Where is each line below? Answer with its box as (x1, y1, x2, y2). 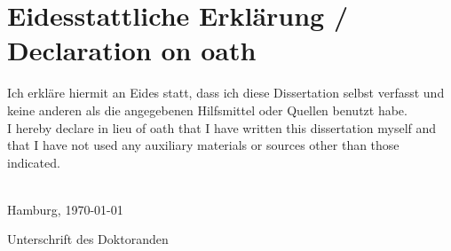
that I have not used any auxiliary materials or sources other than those (7, 136, 400, 154)
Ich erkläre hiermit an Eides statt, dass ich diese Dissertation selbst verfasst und (7, 83, 445, 102)
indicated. (7, 153, 60, 171)
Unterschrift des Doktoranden (7, 230, 169, 248)
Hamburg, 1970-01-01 (7, 200, 123, 218)
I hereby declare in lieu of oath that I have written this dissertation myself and (7, 118, 437, 137)
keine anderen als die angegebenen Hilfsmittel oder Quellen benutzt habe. (7, 100, 407, 119)
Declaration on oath (7, 32, 257, 68)
